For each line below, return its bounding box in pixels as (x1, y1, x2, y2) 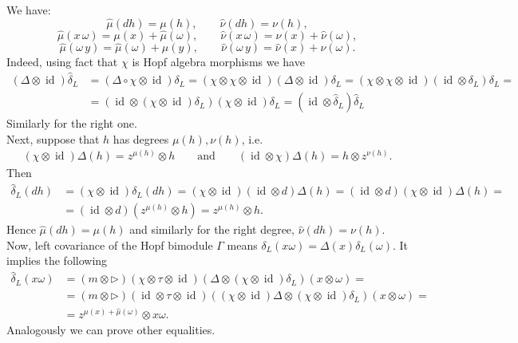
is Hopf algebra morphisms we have (132, 53, 305, 70)
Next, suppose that (6, 130, 100, 147)
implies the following (6, 252, 108, 269)
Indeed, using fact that (6, 53, 118, 70)
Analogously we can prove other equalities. (6, 321, 216, 337)
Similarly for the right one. (6, 115, 137, 132)
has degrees (113, 130, 169, 147)
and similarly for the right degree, (129, 221, 295, 238)
